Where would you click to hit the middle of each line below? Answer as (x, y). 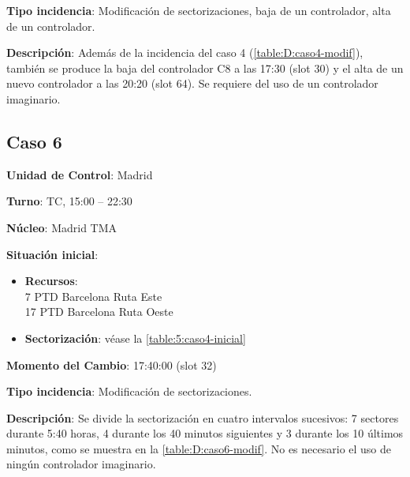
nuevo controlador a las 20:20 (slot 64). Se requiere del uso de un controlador (192, 83)
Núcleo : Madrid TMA (62, 227)
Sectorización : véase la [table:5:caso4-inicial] (135, 338)
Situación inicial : (52, 254)
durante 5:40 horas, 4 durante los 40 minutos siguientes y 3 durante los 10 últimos (205, 433)
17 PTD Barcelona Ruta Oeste (99, 312)
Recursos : (51, 281)
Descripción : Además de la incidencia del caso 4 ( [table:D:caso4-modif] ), (185, 53)
